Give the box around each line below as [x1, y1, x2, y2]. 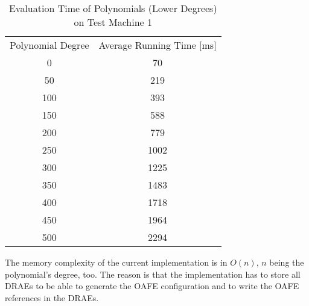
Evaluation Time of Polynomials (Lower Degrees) [8, 1, 217, 15]
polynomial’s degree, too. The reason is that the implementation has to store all [5, 267, 301, 280]
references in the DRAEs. [5, 291, 99, 304]
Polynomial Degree [10, 38, 89, 52]
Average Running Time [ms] [98, 38, 217, 52]
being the [269, 256, 304, 268]
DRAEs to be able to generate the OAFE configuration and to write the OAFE [5, 279, 299, 292]
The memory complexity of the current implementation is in [5, 256, 228, 268]
